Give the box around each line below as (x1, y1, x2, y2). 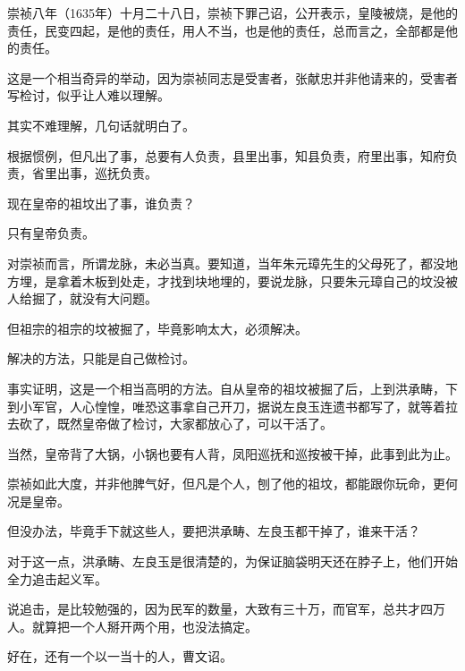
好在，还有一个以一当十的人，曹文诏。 (7, 647, 232, 666)
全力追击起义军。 (7, 569, 107, 588)
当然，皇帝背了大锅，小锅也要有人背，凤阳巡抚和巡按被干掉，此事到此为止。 (7, 444, 458, 463)
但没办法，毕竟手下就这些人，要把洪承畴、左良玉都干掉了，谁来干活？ (7, 522, 420, 540)
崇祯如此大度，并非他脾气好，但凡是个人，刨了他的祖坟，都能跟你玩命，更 (7, 474, 445, 493)
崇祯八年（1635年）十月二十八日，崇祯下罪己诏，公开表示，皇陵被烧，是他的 (7, 4, 458, 21)
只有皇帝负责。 (7, 224, 95, 242)
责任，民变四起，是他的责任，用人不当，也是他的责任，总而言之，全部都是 (7, 21, 445, 39)
